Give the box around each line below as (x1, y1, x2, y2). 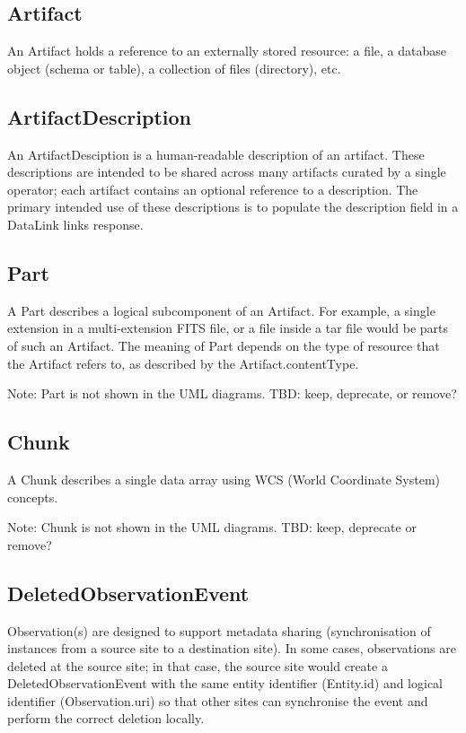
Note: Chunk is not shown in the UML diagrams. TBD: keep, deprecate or (7, 518, 417, 537)
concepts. (7, 487, 58, 506)
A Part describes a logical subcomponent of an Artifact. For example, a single (7, 301, 435, 319)
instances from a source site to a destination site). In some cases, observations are (7, 639, 456, 658)
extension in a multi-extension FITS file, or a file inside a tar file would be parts (7, 319, 449, 337)
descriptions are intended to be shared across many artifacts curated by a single (7, 162, 446, 181)
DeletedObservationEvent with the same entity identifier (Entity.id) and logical (7, 674, 444, 693)
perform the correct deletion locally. (7, 709, 205, 728)
